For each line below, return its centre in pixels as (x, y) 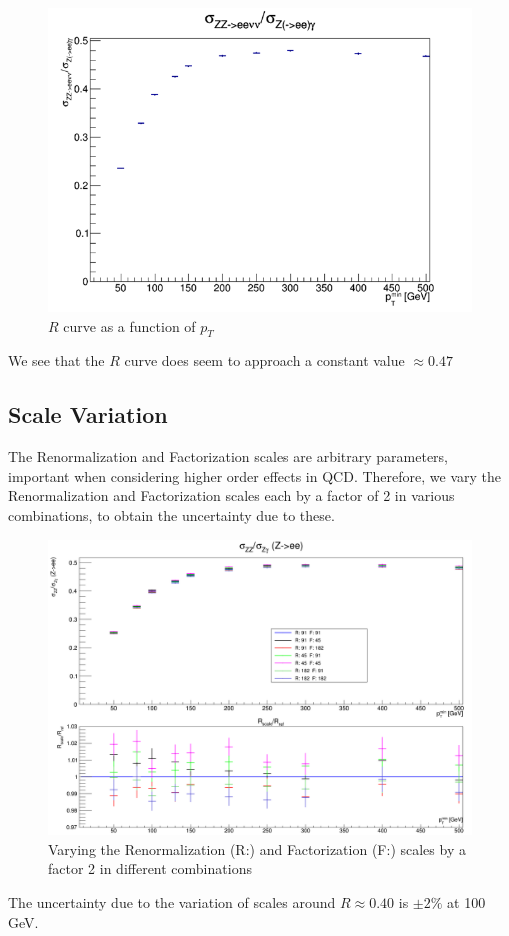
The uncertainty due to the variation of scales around (172, 901)
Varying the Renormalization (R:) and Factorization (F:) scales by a (257, 848)
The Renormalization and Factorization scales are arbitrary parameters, (228, 456)
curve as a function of (129, 325)
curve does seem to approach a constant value (264, 360)
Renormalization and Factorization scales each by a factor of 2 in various (231, 495)
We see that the (56, 360)
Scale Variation (88, 414)
